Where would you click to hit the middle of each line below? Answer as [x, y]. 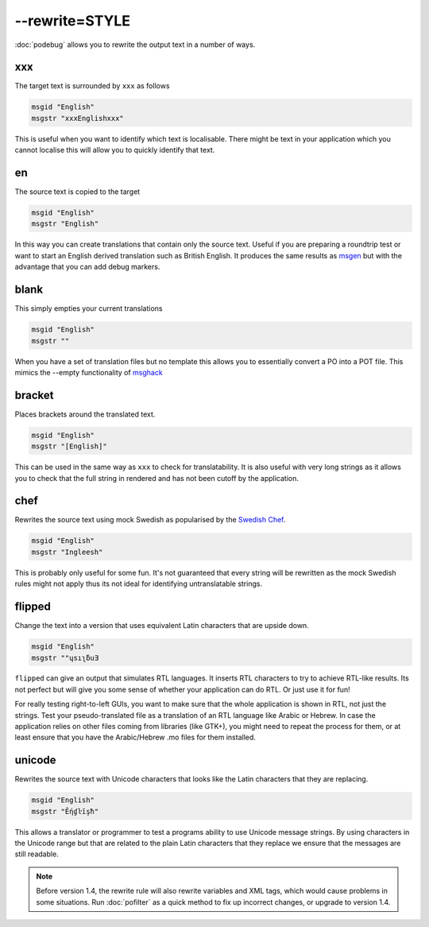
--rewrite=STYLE [73, 21]
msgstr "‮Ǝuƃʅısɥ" [65, 657]
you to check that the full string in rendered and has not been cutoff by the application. [157, 478]
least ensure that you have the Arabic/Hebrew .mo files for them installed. [135, 737]
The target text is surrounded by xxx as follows [92, 86]
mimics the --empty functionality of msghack [89, 372]
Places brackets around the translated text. [85, 414]
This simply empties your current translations [89, 308]
